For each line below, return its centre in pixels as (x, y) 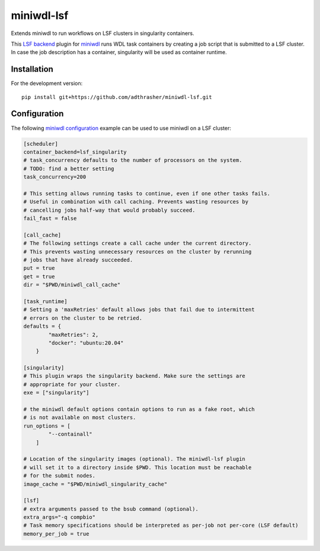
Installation (32, 69)
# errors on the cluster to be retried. (83, 318)
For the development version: (47, 84)
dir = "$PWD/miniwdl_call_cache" (72, 285)
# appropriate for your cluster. (72, 384)
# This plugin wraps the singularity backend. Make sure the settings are (135, 376)
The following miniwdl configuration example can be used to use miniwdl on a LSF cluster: (121, 128)
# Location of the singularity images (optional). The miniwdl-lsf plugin (135, 459)
